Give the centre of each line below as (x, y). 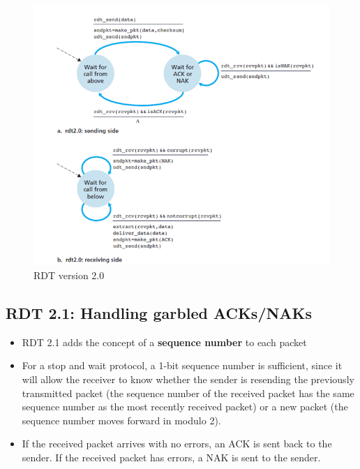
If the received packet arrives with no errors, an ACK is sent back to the (177, 444)
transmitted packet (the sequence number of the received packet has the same (188, 393)
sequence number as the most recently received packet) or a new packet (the (185, 407)
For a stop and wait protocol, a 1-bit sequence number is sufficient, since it (182, 365)
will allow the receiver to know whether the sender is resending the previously (188, 379)
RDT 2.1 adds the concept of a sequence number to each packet (164, 342)
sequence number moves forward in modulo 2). (121, 420)
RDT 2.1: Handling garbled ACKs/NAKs (159, 312)
